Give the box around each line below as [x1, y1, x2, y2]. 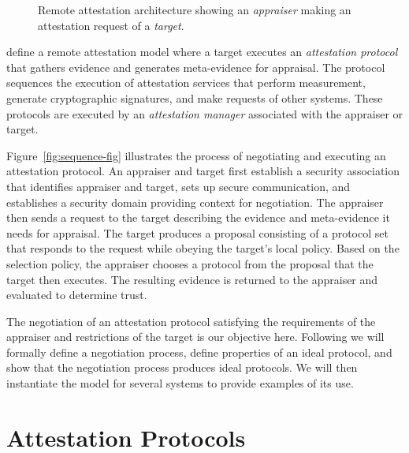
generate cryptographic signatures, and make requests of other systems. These [6, 89, 383, 106]
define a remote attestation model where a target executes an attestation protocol [6, 43, 398, 60]
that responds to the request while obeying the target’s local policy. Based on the [6, 240, 400, 256]
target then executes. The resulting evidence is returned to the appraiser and [6, 271, 378, 287]
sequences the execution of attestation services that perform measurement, [6, 74, 366, 91]
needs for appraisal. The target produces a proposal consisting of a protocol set [6, 224, 389, 241]
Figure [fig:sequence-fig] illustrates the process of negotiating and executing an [6, 147, 386, 163]
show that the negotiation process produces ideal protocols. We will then [6, 359, 358, 376]
